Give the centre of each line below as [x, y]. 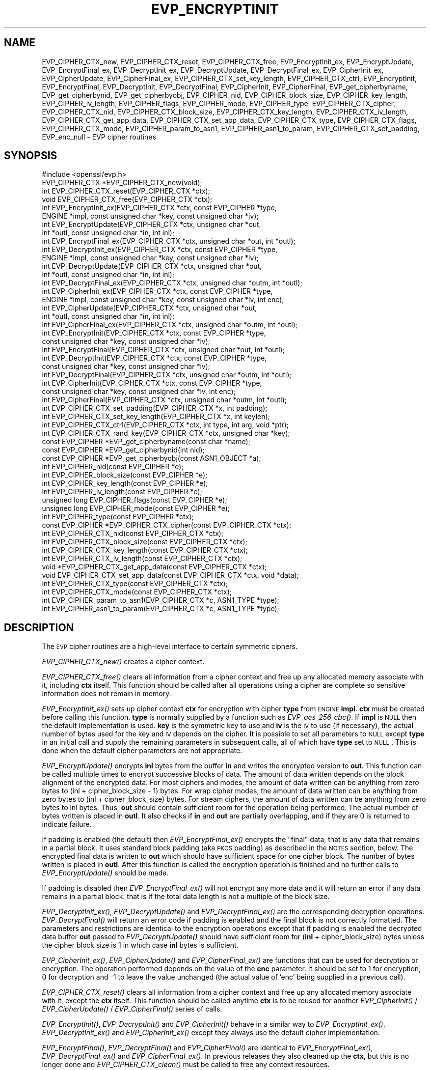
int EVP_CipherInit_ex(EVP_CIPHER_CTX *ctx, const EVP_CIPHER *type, [157, 291]
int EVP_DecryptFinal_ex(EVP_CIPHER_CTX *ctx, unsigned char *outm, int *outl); [172, 283]
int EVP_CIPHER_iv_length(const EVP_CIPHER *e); [122, 492]
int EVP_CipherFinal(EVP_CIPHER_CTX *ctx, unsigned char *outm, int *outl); [164, 400]
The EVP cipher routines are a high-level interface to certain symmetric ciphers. [170, 647]
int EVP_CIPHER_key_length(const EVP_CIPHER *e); [125, 483]
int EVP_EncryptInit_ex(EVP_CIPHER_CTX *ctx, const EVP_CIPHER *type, [159, 208]
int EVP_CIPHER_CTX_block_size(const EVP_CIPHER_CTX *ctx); [145, 542]
